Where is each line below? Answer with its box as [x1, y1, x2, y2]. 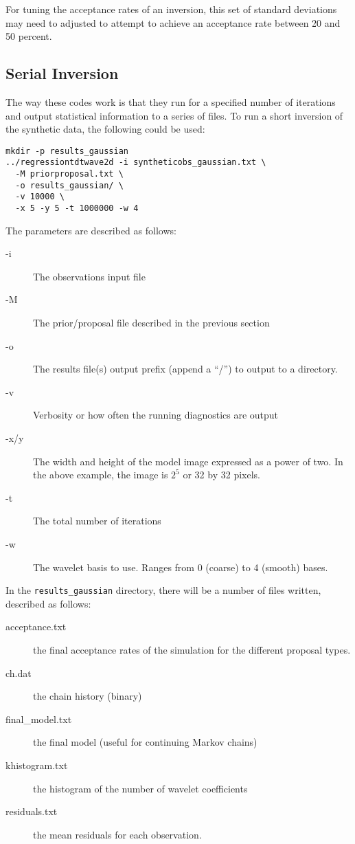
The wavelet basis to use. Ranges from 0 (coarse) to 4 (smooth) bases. [33, 559, 328, 574]
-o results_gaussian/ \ [15, 180, 124, 190]
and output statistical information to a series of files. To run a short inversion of [5, 108, 343, 122]
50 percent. [5, 29, 52, 43]
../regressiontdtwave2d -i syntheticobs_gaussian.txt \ [5, 157, 266, 168]
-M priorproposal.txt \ [15, 169, 124, 179]
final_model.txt [5, 711, 72, 726]
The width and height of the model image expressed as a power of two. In [33, 454, 343, 468]
